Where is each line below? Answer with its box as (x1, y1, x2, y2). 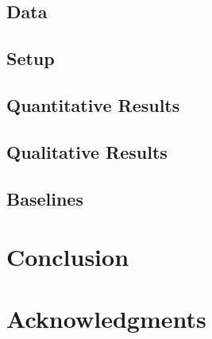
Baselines (6, 186, 83, 210)
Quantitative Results (6, 92, 180, 117)
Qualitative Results (6, 139, 168, 164)
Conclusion (6, 241, 129, 273)
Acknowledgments (6, 302, 206, 335)
